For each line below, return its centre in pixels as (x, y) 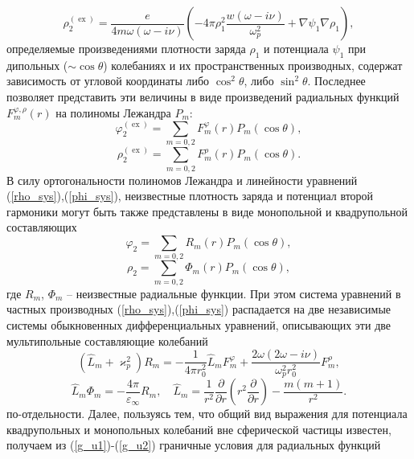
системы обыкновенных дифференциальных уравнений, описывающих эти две (199, 324)
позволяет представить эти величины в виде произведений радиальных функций (203, 96)
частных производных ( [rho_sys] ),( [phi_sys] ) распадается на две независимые (199, 309)
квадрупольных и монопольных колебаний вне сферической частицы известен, (199, 429)
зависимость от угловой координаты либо (108, 81)
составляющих (42, 227)
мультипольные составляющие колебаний (107, 340)
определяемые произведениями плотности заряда (126, 48)
